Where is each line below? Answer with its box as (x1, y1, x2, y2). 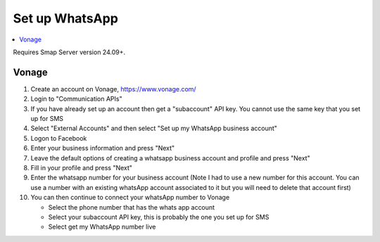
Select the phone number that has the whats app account (48, 203, 215, 211)
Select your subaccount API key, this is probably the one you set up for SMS (48, 212, 270, 221)
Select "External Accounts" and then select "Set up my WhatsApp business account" (30, 124, 278, 133)
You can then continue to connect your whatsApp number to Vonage (30, 193, 230, 202)
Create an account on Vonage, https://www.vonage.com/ (30, 84, 196, 93)
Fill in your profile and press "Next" (30, 163, 133, 172)
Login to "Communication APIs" (30, 95, 122, 103)
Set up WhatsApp (13, 11, 119, 26)
